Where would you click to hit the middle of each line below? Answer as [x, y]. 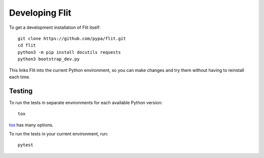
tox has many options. [31, 125]
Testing [21, 91]
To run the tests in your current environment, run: [59, 134]
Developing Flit [40, 13]
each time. [20, 77]
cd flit [27, 45]
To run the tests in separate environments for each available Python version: [86, 102]
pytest [26, 145]
